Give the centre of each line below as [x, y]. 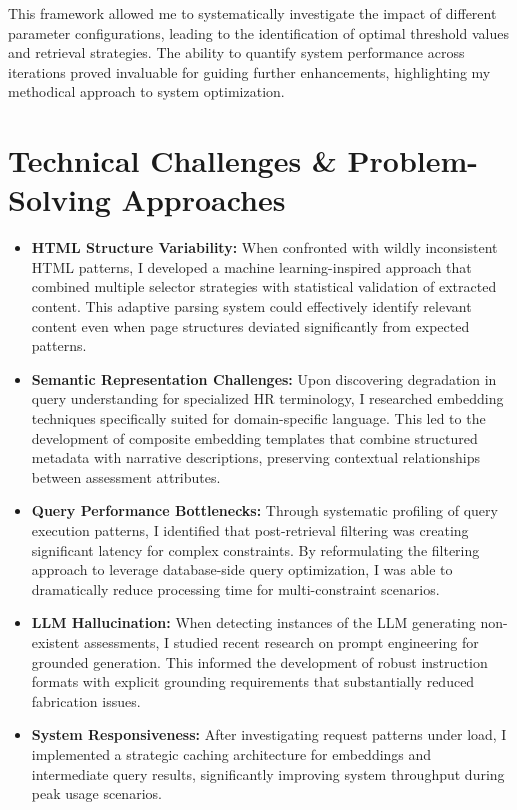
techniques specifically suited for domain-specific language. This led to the [258, 418]
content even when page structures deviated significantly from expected [250, 325]
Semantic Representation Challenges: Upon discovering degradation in [264, 378]
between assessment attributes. [126, 476]
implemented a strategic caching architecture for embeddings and [231, 753]
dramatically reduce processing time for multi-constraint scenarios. [235, 588]
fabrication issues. [86, 700]
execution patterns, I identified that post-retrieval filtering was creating [250, 530]
